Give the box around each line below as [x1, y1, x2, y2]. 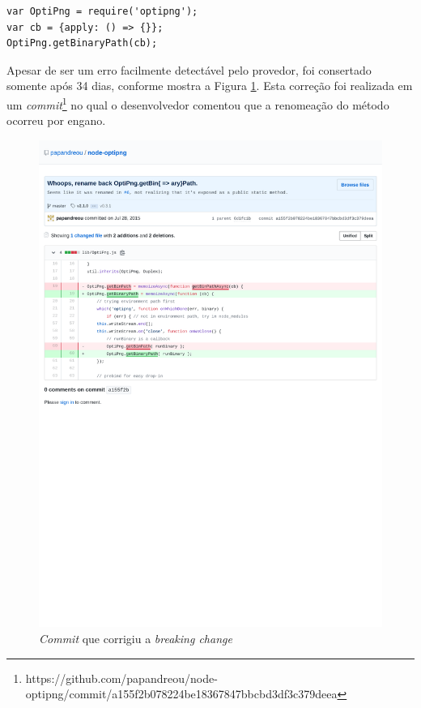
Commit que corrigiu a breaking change [39, 629, 232, 646]
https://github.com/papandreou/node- [25, 669, 218, 686]
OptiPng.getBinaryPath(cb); [6, 37, 158, 49]
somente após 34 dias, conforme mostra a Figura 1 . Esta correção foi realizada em [6, 77, 413, 94]
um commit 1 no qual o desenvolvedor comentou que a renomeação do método [6, 93, 389, 113]
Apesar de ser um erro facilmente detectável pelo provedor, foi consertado [6, 61, 372, 78]
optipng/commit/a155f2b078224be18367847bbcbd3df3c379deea [25, 685, 338, 702]
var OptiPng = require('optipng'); [6, 6, 198, 17]
